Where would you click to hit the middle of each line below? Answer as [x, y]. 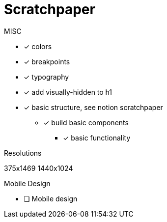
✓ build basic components [86, 122]
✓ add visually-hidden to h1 [68, 92]
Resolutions [23, 153]
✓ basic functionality [97, 138]
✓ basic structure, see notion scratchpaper [93, 107]
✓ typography [46, 77]
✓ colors [38, 46]
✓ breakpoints [47, 61]
